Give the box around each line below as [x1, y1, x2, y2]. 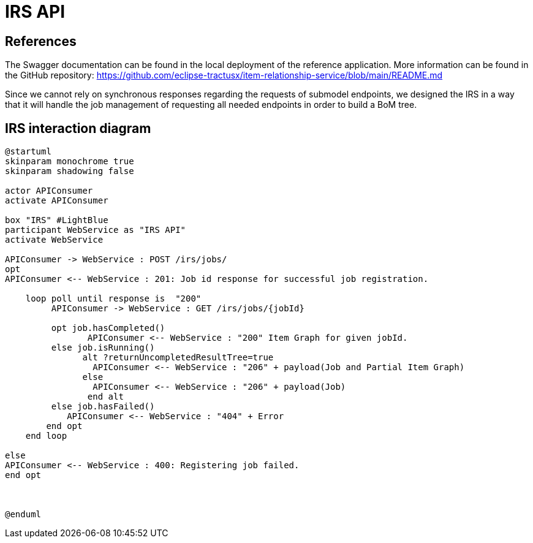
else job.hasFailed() [51, 401, 155, 412]
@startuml [5, 146, 51, 157]
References [5, 33, 77, 49]
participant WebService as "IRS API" [5, 225, 186, 235]
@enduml [5, 509, 42, 520]
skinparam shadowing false [5, 166, 134, 177]
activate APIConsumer [5, 196, 108, 206]
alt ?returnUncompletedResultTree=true [82, 352, 274, 363]
